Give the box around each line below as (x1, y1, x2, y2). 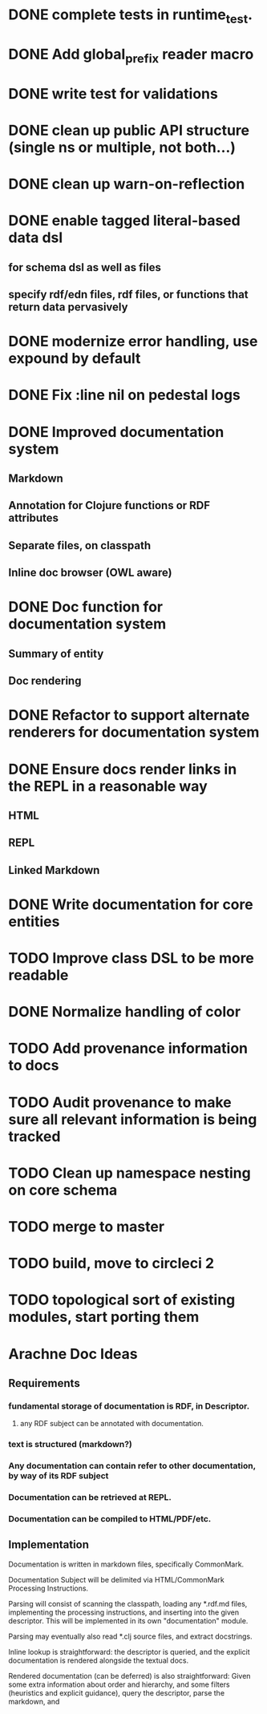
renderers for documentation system (8, 723, 260, 742)
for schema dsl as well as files (8, 261, 162, 274)
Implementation (8, 1538, 90, 1552)
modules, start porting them (8, 1308, 200, 1326)
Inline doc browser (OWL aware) (8, 566, 172, 580)
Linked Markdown (8, 863, 100, 877)
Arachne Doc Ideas (8, 1344, 138, 1363)
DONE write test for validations (8, 84, 218, 103)
